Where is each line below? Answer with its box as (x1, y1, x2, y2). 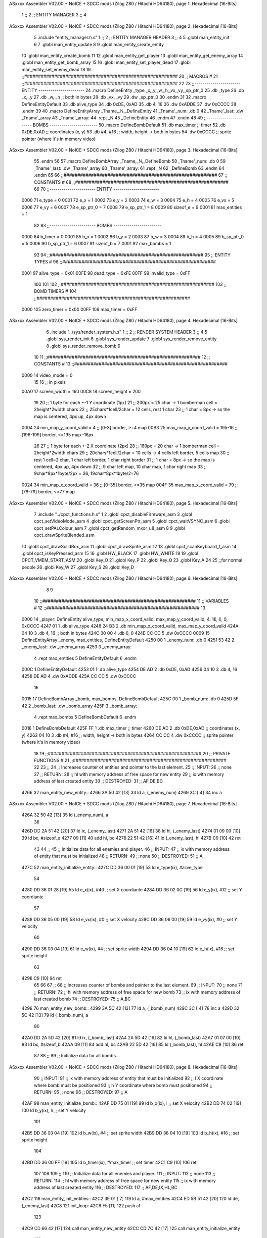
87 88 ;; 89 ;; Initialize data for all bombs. (34, 1053, 117, 1059)
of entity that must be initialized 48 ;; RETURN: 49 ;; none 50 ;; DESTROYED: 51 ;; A (34, 853, 203, 859)
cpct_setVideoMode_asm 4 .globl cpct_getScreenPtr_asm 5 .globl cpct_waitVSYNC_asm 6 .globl (34, 518, 230, 524)
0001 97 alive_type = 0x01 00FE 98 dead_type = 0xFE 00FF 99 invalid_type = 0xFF (21, 270, 190, 276)
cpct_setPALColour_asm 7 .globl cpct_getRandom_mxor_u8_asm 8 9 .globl (34, 525, 185, 531)
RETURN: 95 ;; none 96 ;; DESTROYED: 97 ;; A (34, 1089, 128, 1095)
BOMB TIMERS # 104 (34, 288, 77, 294)
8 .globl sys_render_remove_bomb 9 (46, 343, 121, 349)
